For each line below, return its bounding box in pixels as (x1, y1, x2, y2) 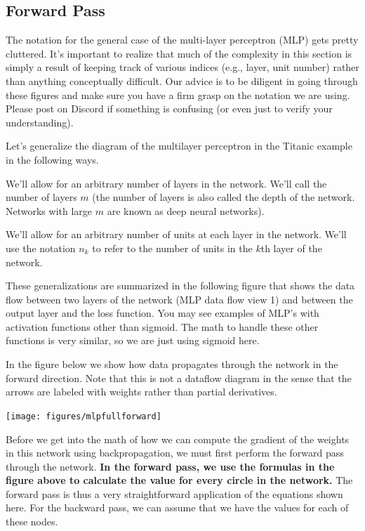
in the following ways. (6, 152, 99, 166)
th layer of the (260, 240, 322, 255)
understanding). (6, 114, 74, 129)
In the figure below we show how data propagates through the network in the (6, 357, 338, 372)
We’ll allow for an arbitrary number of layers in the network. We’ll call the (6, 176, 327, 190)
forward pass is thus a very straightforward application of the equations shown (6, 486, 343, 501)
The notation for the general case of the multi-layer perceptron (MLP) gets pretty (6, 32, 359, 47)
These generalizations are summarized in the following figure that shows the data (6, 278, 355, 293)
